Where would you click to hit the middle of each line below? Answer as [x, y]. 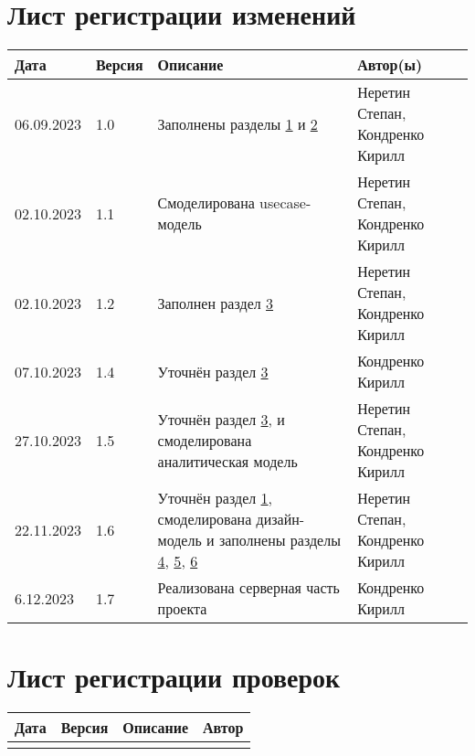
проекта [182, 609]
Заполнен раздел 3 [216, 303]
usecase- [285, 203]
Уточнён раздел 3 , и [221, 419]
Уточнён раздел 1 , [215, 498]
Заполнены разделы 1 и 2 [237, 123]
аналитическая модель [227, 461]
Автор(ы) [390, 65]
